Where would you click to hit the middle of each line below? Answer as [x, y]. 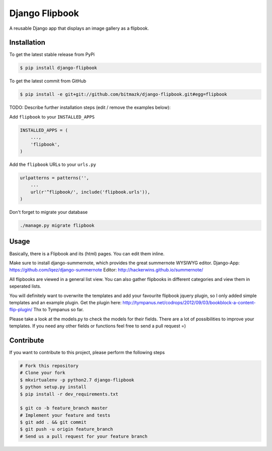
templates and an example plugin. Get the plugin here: [65, 302]
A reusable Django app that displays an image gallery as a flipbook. [79, 28]
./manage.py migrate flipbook [57, 225]
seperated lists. [25, 286]
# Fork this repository [49, 365]
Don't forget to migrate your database [49, 212]
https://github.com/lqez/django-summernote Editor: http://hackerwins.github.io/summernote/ [106, 270]
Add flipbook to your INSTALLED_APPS [52, 117]
